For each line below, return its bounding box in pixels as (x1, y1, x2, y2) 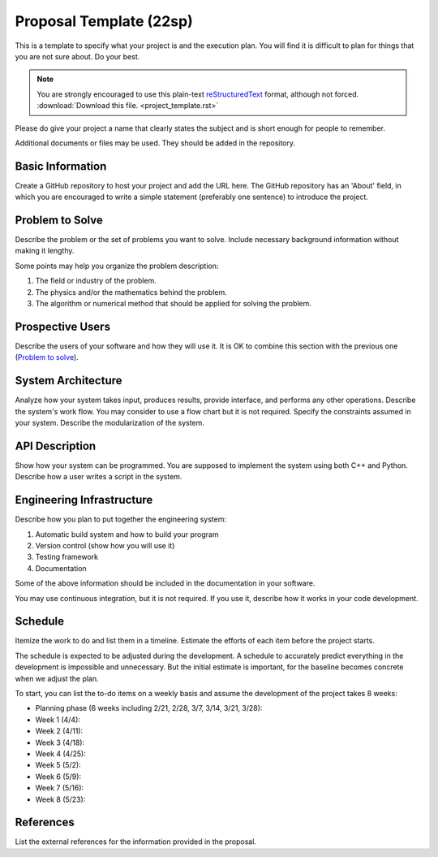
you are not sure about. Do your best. (15, 51, 140, 61)
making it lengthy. (15, 246, 75, 256)
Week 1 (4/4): (35, 715, 81, 725)
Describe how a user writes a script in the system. (15, 472, 182, 482)
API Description (15, 439, 97, 452)
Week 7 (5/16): (35, 783, 84, 793)
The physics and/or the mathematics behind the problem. (35, 287, 227, 296)
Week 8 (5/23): (35, 794, 86, 804)
